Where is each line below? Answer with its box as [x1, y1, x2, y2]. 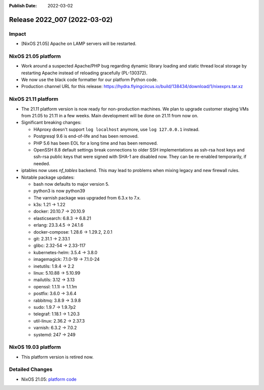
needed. [33, 160, 50, 166]
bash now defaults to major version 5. [33, 181, 110, 187]
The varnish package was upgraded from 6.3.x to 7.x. [33, 195, 141, 200]
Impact [9, 30, 26, 37]
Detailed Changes [9, 366, 53, 373]
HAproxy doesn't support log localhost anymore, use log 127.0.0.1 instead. [33, 126, 200, 132]
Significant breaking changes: [21, 120, 82, 126]
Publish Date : [9, 3, 37, 8]
